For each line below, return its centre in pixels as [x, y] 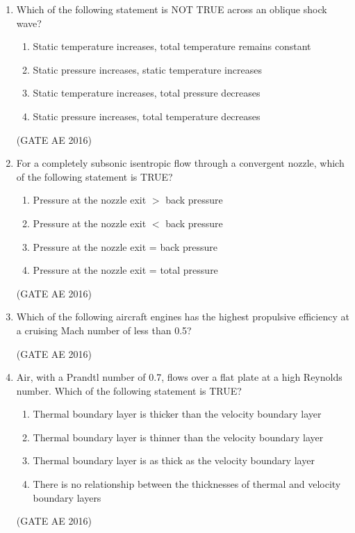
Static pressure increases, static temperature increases [147, 69]
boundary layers [67, 497]
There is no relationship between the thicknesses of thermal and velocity [187, 484]
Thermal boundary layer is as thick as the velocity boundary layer [174, 460]
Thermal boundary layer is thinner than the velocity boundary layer [178, 437]
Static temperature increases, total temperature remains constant [172, 46]
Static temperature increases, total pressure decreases [147, 93]
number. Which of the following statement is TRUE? [129, 390]
